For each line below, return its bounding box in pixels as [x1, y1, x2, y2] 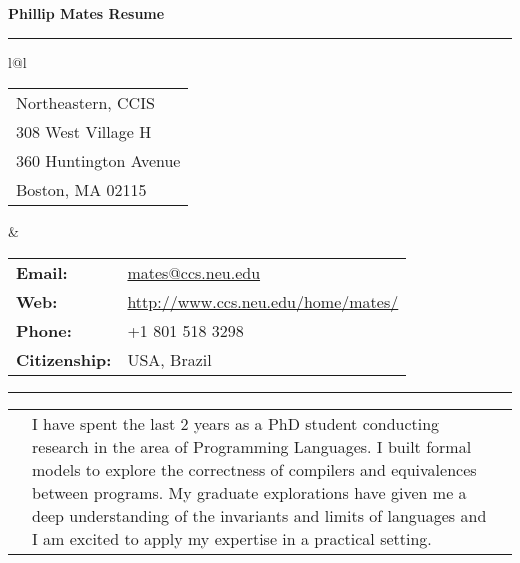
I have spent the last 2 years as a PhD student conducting [32, 411, 440, 435]
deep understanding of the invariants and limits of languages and [32, 503, 487, 527]
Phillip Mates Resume [8, 3, 165, 23]
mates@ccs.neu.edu [127, 260, 261, 284]
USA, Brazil [127, 347, 212, 371]
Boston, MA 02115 [16, 178, 147, 202]
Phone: [16, 318, 72, 342]
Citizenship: [16, 347, 112, 371]
